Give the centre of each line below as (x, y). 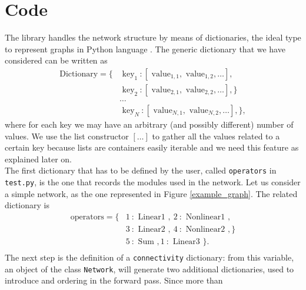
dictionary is (27, 205)
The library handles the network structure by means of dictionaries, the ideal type (153, 37)
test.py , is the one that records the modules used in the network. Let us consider (153, 182)
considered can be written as (56, 60)
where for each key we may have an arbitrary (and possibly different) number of (149, 124)
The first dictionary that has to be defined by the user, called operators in (141, 170)
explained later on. (39, 159)
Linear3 (186, 241)
